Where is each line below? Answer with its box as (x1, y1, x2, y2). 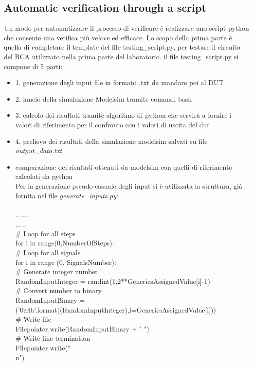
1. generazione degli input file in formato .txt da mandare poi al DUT (15, 77, 224, 87)
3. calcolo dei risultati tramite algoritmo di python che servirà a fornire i (15, 110, 232, 120)
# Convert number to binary (15, 285, 102, 296)
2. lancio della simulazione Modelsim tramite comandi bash (15, 93, 192, 104)
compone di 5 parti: (4, 61, 63, 71)
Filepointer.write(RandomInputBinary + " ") (15, 323, 149, 333)
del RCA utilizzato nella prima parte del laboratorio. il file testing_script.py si (4, 51, 239, 61)
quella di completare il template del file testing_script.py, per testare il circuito (4, 42, 240, 52)
